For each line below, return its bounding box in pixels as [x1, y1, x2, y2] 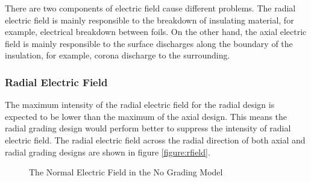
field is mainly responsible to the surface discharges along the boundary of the [5, 37, 293, 49]
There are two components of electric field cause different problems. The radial [5, 2, 296, 14]
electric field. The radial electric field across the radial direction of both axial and [5, 133, 306, 146]
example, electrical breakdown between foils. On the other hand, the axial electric [5, 25, 307, 38]
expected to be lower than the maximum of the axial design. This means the [5, 110, 287, 122]
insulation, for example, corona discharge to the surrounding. [5, 49, 230, 61]
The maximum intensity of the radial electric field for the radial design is [5, 98, 275, 111]
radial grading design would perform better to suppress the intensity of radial [5, 122, 291, 134]
